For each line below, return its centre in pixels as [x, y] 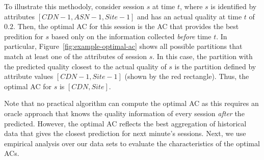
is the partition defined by [215, 66]
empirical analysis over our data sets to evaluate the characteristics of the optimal [132, 143]
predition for [24, 36]
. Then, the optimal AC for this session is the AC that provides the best [126, 26]
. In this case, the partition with [203, 56]
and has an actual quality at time [190, 16]
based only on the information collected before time [131, 36]
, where [191, 6]
